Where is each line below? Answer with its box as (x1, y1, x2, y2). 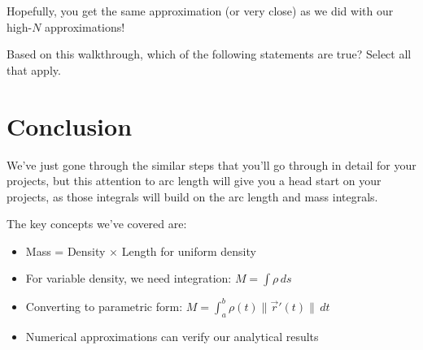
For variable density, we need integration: (25, 270, 232, 287)
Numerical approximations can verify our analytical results (25, 327, 319, 344)
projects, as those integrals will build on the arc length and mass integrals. (7, 188, 378, 205)
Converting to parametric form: (25, 297, 183, 314)
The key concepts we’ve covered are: (7, 215, 187, 232)
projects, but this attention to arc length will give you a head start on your (7, 172, 382, 189)
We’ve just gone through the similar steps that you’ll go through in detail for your (7, 156, 416, 173)
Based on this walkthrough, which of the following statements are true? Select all (7, 45, 412, 63)
